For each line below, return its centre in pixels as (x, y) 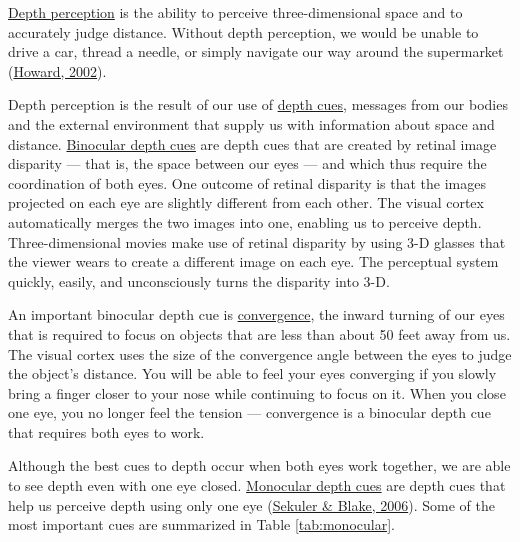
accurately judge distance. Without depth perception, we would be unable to (243, 31)
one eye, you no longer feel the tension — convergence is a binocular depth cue (249, 412)
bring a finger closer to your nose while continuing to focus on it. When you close (257, 392)
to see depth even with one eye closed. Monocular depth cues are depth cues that (257, 485)
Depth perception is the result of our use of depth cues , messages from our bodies (258, 104)
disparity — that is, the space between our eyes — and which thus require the (247, 163)
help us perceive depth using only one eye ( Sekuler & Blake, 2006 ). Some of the (251, 504)
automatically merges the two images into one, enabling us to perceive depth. (245, 221)
